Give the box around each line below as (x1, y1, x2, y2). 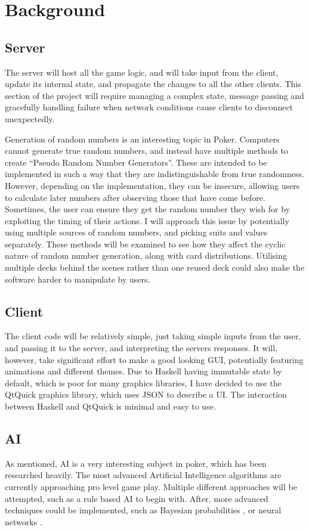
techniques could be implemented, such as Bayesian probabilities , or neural (5, 504, 282, 516)
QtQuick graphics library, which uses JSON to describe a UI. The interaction (5, 388, 287, 401)
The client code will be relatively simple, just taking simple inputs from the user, (5, 330, 301, 342)
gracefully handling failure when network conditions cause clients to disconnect (5, 101, 293, 113)
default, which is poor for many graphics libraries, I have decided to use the (5, 376, 282, 389)
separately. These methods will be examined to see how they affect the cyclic (5, 237, 286, 250)
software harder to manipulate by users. (5, 272, 150, 285)
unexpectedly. (5, 112, 55, 125)
